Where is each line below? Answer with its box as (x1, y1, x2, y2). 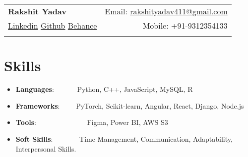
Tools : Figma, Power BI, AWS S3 (15, 117, 168, 127)
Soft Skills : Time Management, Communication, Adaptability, (15, 133, 233, 144)
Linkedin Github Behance (8, 20, 97, 31)
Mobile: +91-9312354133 (142, 20, 228, 31)
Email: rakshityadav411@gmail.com (105, 5, 228, 17)
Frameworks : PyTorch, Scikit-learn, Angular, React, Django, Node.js (15, 100, 244, 111)
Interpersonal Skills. (15, 143, 76, 154)
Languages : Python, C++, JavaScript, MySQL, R (15, 84, 193, 94)
